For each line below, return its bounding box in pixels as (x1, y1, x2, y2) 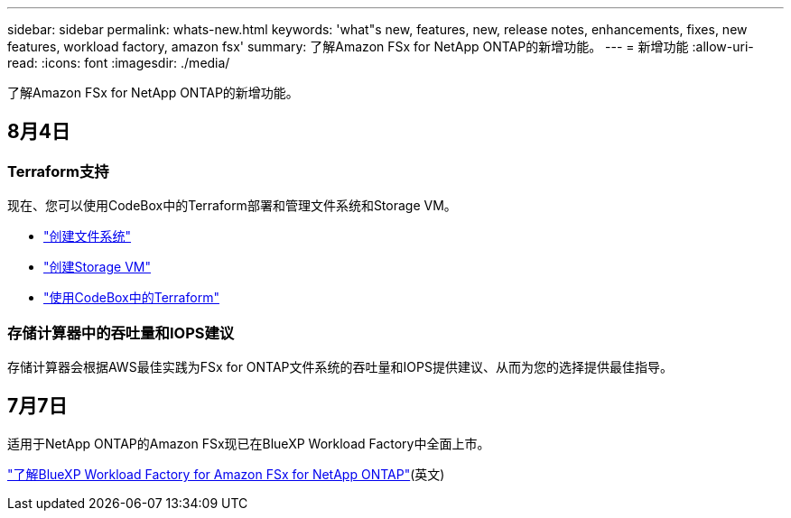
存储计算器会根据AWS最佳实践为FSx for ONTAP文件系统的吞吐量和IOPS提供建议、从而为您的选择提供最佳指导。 (7, 358, 673, 375)
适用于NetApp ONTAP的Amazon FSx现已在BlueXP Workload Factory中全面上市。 (7, 435, 490, 451)
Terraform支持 (7, 162, 109, 180)
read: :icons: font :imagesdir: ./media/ (7, 55, 230, 70)
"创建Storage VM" (43, 259, 151, 275)
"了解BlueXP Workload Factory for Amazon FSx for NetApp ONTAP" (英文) (7, 466, 445, 482)
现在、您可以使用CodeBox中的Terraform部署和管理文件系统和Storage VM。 (7, 198, 457, 214)
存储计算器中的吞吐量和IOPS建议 (7, 323, 235, 342)
